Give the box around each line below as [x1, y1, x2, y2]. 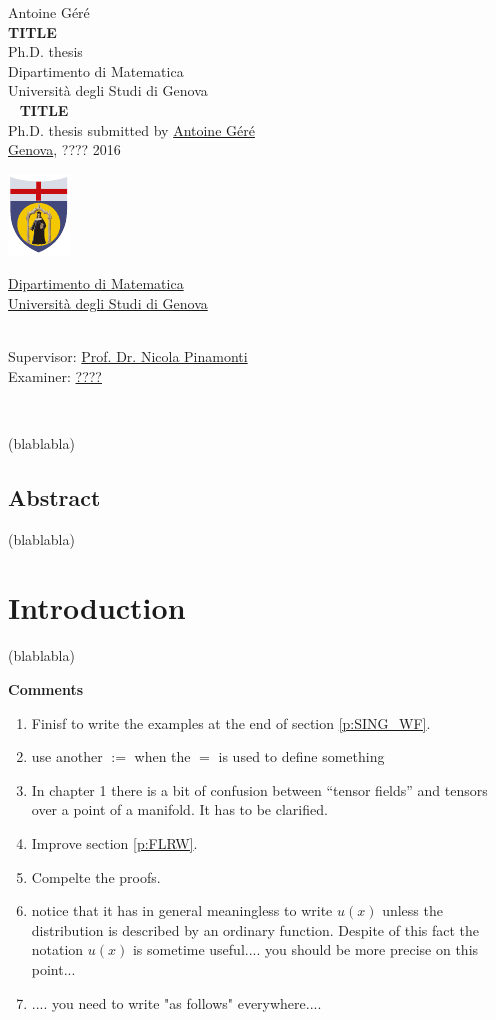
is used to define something [218, 746, 385, 767]
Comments [8, 679, 83, 700]
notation [31, 939, 84, 960]
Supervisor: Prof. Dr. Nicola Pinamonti [8, 346, 248, 367]
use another [31, 746, 103, 767]
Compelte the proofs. [31, 866, 161, 887]
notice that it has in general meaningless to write [31, 900, 333, 921]
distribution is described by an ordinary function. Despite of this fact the [31, 919, 480, 940]
